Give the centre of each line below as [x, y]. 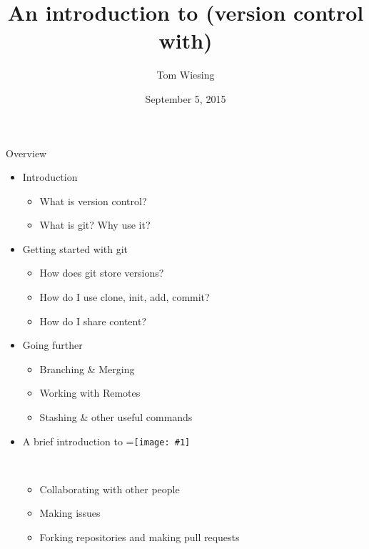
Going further [52, 345]
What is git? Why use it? [95, 225]
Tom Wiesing [186, 75]
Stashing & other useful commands [116, 417]
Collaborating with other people [110, 489]
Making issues [70, 513]
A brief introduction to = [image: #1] [106, 441]
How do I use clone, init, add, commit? [125, 297]
